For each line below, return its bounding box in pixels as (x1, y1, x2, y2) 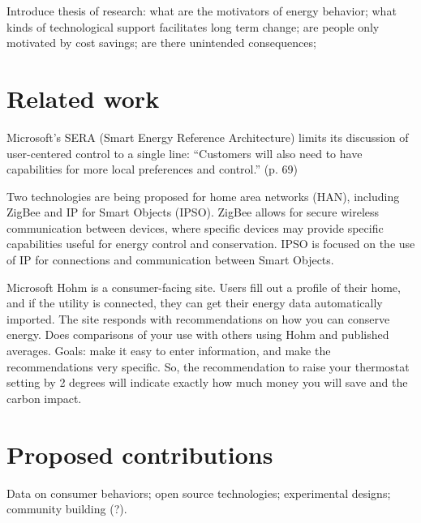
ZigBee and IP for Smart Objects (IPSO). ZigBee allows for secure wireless (6, 204, 380, 221)
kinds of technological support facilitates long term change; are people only (6, 18, 380, 35)
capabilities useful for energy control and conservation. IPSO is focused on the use (6, 235, 415, 252)
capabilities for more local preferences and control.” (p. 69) (6, 161, 298, 178)
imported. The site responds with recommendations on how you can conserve (6, 310, 390, 327)
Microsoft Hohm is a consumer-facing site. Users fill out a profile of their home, (6, 278, 401, 295)
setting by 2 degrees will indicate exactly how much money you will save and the (6, 374, 408, 391)
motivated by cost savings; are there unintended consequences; (6, 34, 316, 51)
